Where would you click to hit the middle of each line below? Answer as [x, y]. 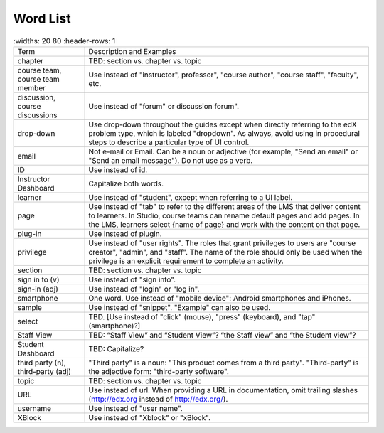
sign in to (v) [38, 279]
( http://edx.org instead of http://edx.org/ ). [158, 399]
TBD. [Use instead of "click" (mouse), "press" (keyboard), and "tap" [202, 316]
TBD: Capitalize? [116, 348]
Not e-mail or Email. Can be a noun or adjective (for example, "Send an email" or [223, 151]
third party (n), [42, 363]
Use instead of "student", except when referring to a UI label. [191, 197]
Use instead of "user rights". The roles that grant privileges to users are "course [222, 243]
